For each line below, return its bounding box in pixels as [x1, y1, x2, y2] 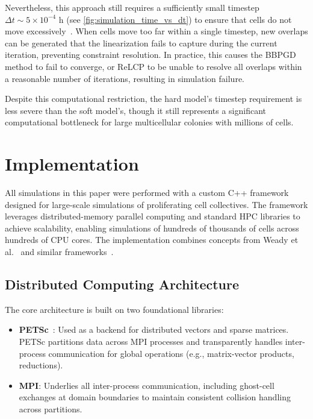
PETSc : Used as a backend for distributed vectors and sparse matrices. [19, 323, 289, 336]
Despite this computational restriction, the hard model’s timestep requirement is [5, 92, 302, 105]
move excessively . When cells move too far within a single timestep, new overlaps [5, 25, 308, 37]
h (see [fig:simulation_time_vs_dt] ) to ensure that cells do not [58, 13, 292, 25]
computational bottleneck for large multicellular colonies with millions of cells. [5, 116, 294, 128]
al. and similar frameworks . [5, 245, 114, 258]
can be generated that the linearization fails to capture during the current [5, 36, 277, 49]
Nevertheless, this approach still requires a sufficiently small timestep [5, 1, 259, 13]
